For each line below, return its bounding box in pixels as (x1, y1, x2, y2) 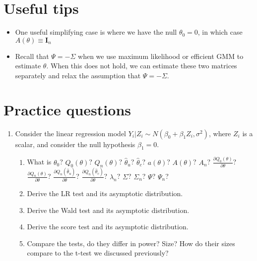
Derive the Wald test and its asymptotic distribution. (27, 205, 190, 215)
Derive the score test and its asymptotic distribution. (27, 221, 189, 232)
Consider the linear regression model (15, 128, 127, 138)
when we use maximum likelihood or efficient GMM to (78, 51, 244, 61)
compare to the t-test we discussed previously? (27, 248, 169, 258)
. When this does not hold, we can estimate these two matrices (46, 60, 237, 71)
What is (27, 157, 52, 167)
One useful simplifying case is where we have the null (15, 27, 177, 37)
